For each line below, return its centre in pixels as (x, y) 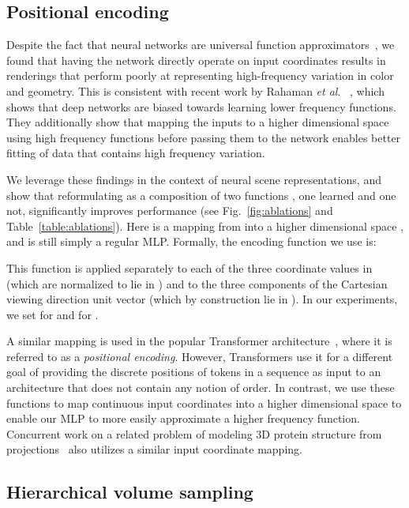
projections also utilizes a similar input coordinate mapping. (154, 449)
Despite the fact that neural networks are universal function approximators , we (201, 45)
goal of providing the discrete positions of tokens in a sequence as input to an (194, 372)
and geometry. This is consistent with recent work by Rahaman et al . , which (195, 90)
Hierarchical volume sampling (130, 492)
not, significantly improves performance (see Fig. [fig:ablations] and (170, 211)
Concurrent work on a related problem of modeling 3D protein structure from (194, 433)
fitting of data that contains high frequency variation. (136, 153)
